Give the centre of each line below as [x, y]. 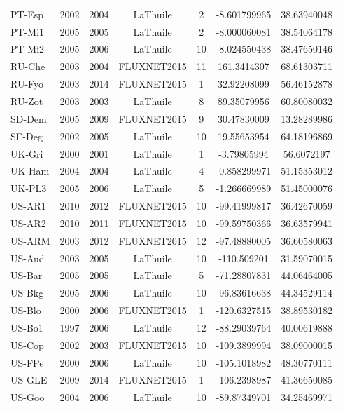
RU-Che [28, 66]
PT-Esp [27, 14]
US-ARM [30, 240]
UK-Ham [30, 171]
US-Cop [27, 345]
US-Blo [26, 310]
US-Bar [27, 275]
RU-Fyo [27, 84]
